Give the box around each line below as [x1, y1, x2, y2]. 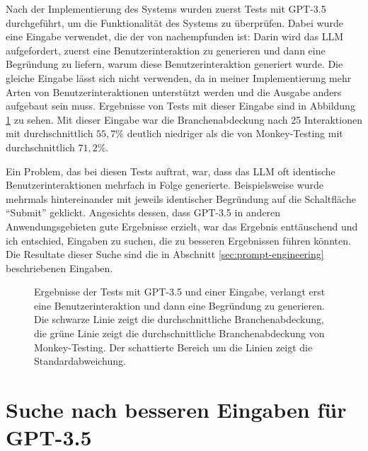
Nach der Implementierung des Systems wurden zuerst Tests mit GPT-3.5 [6, 1, 326, 16]
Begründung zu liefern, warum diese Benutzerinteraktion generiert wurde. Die [6, 57, 343, 71]
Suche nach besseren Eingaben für [6, 395, 347, 424]
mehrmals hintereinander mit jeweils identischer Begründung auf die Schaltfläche [6, 191, 356, 206]
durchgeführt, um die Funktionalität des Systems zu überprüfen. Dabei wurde [6, 15, 343, 30]
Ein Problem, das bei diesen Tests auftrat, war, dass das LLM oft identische [6, 163, 335, 178]
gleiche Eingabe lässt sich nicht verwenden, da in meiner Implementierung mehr [6, 70, 352, 85]
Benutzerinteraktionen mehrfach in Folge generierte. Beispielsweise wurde [6, 177, 324, 192]
